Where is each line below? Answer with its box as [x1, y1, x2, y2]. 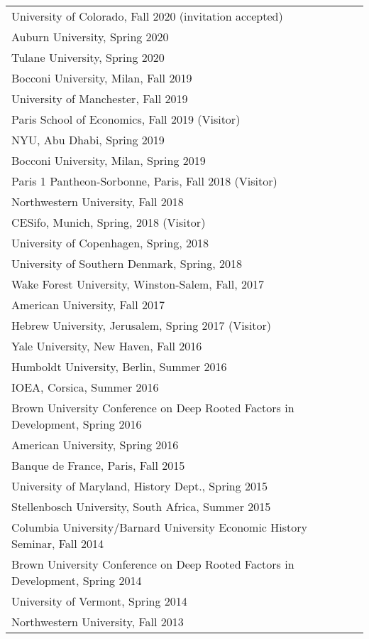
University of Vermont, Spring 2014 [11, 593, 187, 609]
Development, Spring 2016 [11, 416, 142, 432]
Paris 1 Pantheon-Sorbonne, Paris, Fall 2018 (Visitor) [11, 173, 277, 189]
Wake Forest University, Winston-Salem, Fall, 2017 [11, 276, 264, 292]
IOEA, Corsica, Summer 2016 [11, 379, 159, 395]
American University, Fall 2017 [11, 296, 165, 313]
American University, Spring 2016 [11, 436, 179, 453]
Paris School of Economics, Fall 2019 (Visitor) [11, 111, 241, 127]
